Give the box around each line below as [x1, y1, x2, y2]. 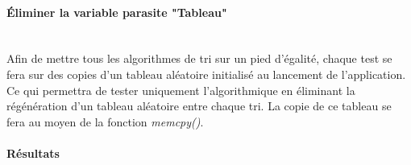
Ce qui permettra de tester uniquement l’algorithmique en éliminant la [6, 81, 355, 98]
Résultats [6, 144, 60, 161]
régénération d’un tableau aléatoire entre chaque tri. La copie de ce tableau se [6, 97, 392, 114]
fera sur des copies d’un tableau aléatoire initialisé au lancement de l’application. [6, 65, 406, 82]
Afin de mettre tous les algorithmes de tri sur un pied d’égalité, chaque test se [6, 50, 392, 67]
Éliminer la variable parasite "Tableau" [6, 3, 227, 20]
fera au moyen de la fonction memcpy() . [6, 113, 204, 130]
